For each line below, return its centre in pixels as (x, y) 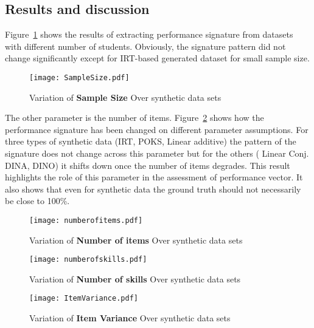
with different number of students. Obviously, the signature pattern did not (145, 46)
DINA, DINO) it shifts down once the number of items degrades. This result (148, 165)
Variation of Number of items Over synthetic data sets (136, 240)
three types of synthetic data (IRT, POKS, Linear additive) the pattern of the (151, 141)
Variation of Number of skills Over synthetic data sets (135, 278)
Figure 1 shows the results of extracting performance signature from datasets (149, 34)
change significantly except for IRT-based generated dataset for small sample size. (157, 58)
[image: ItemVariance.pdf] (84, 299)
